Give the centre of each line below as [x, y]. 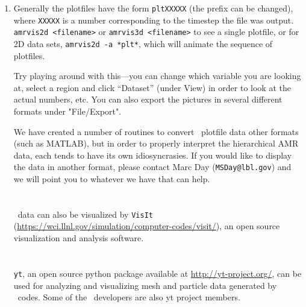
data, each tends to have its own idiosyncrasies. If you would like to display [153, 155]
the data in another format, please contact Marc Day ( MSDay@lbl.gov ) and [152, 167]
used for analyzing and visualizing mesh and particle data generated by [145, 285]
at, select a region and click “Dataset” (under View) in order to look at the [152, 87]
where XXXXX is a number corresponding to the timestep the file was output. [154, 20]
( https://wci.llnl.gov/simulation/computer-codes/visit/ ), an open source [147, 226]
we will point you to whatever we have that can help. [112, 179]
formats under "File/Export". [67, 111]
